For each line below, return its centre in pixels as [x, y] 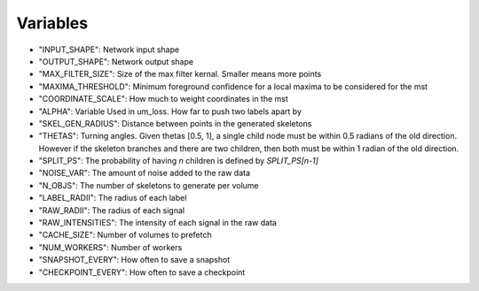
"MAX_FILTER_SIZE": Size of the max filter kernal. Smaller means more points [180, 74]
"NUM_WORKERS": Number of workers [110, 247]
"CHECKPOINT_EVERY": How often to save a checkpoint [142, 272]
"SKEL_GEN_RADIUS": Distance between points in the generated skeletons [175, 123]
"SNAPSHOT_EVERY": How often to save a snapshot [134, 260]
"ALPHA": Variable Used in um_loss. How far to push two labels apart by [170, 111]
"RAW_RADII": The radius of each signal [112, 210]
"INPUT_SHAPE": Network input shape [109, 50]
